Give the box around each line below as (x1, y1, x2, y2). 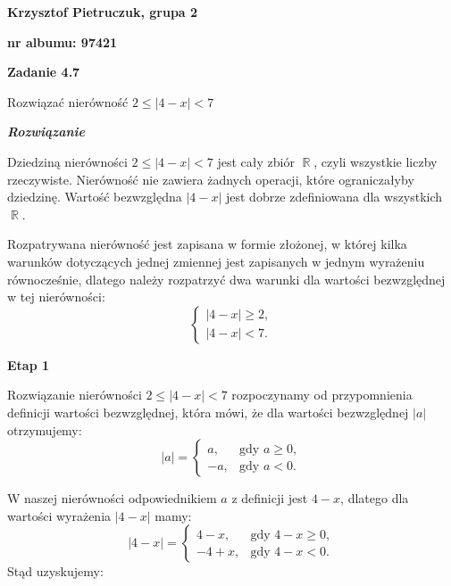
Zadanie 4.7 (7, 62, 80, 81)
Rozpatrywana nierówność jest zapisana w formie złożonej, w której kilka (7, 235, 407, 253)
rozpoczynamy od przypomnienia (231, 385, 413, 404)
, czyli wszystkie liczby (313, 152, 438, 170)
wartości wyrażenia (7, 506, 112, 524)
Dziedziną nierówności (7, 152, 128, 170)
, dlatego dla (340, 489, 409, 508)
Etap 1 (7, 355, 50, 374)
